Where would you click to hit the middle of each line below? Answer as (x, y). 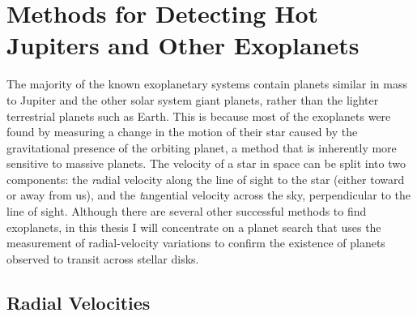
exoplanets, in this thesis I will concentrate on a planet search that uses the (194, 227)
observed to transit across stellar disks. (103, 258)
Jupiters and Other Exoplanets (183, 45)
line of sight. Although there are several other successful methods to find (187, 211)
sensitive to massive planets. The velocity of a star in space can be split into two (206, 163)
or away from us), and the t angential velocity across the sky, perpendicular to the (209, 195)
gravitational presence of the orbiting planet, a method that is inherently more (202, 147)
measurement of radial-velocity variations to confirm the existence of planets (196, 243)
